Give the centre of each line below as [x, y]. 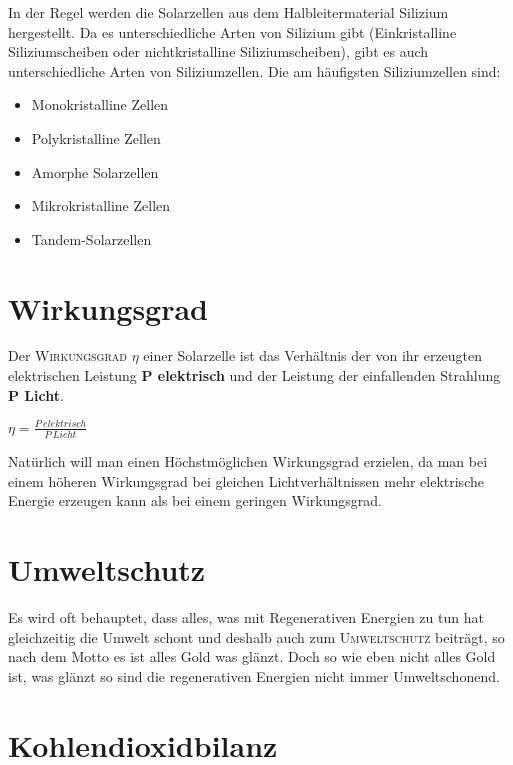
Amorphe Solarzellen [95, 171]
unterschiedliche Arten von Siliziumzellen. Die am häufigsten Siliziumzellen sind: [254, 70]
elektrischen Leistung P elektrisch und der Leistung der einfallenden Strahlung [254, 375]
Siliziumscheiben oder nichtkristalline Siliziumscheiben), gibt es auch [218, 51]
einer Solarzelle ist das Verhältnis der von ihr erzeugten [313, 355]
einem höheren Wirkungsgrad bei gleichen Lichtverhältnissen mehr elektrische [246, 480]
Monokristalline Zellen [100, 104]
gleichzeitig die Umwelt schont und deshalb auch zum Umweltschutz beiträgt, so [256, 636]
